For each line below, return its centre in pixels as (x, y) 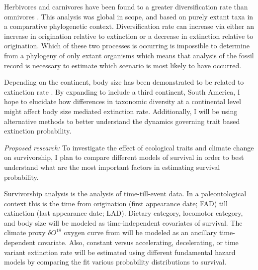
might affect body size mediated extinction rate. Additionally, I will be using (121, 111)
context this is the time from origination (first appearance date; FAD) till (116, 203)
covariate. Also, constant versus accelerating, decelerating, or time (138, 242)
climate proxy (25, 232)
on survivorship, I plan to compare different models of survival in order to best (124, 157)
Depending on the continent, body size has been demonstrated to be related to (124, 82)
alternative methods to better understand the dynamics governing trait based (122, 121)
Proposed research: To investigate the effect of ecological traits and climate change (129, 147)
